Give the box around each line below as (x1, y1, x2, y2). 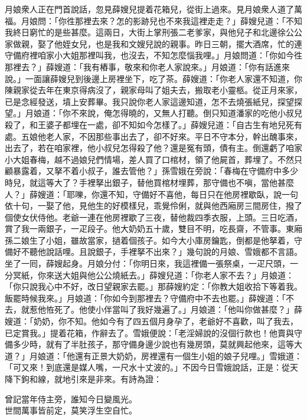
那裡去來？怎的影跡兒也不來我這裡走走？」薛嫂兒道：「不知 (74, 14, 302, 27)
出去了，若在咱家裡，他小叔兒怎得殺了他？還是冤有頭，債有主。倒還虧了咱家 (5, 142, 302, 154)
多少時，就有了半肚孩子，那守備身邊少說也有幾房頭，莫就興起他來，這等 (12, 338, 294, 350)
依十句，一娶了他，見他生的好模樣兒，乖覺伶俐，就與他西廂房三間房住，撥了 (5, 199, 302, 212)
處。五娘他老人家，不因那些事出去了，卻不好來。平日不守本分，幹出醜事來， (5, 130, 302, 142)
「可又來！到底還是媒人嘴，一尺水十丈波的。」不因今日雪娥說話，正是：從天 (5, 361, 298, 373)
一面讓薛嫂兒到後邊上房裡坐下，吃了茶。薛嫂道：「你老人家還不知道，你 (25, 72, 302, 84)
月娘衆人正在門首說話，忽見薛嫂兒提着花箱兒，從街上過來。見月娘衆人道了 (5, 3, 294, 15)
